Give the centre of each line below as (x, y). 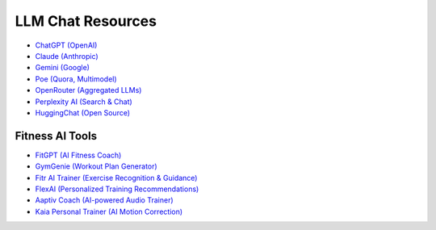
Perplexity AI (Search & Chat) (84, 102)
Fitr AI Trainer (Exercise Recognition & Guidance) (116, 178)
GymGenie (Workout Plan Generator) (96, 166)
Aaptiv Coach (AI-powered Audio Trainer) (104, 200)
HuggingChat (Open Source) (83, 112)
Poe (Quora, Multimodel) (76, 79)
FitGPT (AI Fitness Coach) (78, 155)
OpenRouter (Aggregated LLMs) (88, 90)
